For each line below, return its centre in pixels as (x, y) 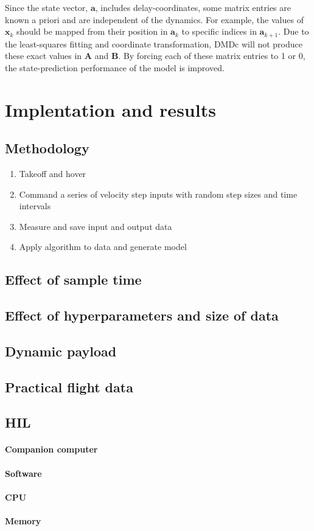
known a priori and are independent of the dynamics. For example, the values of (154, 19)
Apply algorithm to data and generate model (103, 247)
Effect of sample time (73, 279)
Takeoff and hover (53, 173)
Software (23, 473)
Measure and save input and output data (96, 226)
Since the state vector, (47, 7)
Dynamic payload (61, 351)
